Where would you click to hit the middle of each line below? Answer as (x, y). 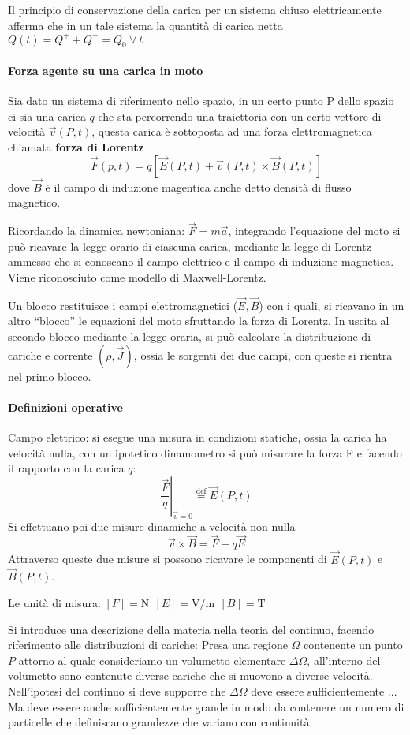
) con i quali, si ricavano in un (332, 305)
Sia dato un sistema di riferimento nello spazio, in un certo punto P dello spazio (201, 101)
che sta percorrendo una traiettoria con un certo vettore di (240, 116)
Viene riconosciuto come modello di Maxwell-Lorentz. (137, 277)
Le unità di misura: (54, 603)
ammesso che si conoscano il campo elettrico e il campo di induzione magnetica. (201, 261)
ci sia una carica (47, 116)
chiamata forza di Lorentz (76, 147)
